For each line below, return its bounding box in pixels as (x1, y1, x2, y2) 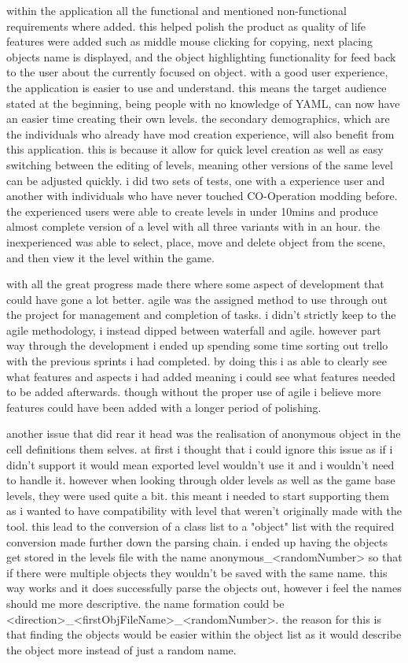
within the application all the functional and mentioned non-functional (6, 2, 347, 18)
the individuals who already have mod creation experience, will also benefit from (6, 125, 395, 142)
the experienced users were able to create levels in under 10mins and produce (6, 202, 378, 219)
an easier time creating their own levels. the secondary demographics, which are (6, 110, 390, 127)
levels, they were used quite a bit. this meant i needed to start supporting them (6, 487, 389, 503)
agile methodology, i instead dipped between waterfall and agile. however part (6, 321, 381, 338)
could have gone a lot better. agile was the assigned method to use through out (6, 291, 388, 307)
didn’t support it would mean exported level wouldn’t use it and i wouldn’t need (6, 456, 395, 472)
